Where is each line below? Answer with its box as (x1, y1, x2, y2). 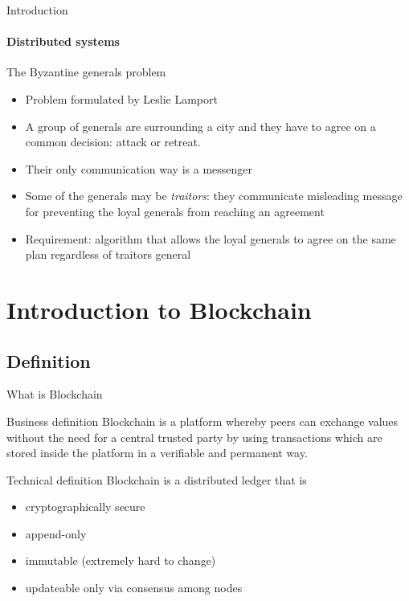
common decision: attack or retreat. (25, 133, 201, 150)
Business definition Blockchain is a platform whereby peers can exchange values (6, 412, 399, 429)
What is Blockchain (6, 386, 103, 403)
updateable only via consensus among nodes (25, 579, 243, 596)
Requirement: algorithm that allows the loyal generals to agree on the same (25, 230, 396, 247)
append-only (25, 525, 87, 542)
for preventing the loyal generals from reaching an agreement (25, 202, 325, 219)
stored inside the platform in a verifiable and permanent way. (6, 444, 308, 461)
